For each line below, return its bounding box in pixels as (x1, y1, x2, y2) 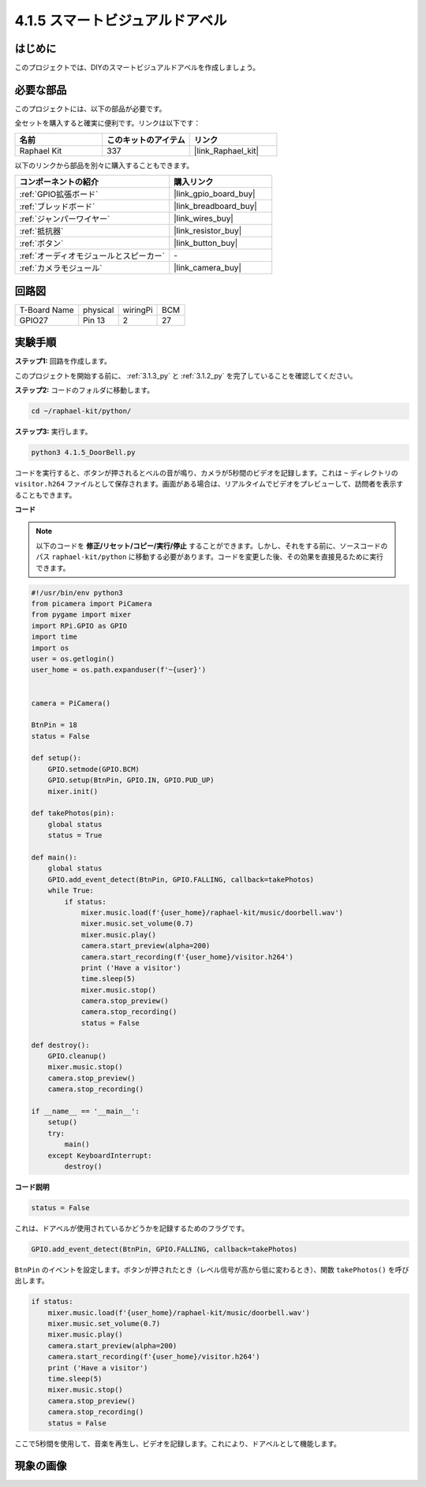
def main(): (31, 852, 78, 862)
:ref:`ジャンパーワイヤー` (19, 214, 110, 225)
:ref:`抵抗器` (19, 225, 64, 237)
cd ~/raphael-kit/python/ (31, 406, 132, 416)
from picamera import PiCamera (31, 599, 153, 608)
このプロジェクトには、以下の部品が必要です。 (14, 103, 166, 114)
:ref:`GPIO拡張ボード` (19, 189, 99, 200)
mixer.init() (47, 787, 99, 796)
